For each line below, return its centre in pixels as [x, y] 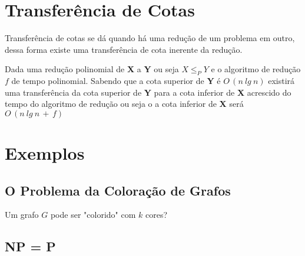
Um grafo [22, 215]
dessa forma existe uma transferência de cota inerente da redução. [124, 49]
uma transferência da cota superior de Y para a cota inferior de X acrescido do [148, 92]
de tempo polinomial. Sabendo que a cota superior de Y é [116, 81]
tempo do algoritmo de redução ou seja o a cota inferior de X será [124, 104]
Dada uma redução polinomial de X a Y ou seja [92, 69]
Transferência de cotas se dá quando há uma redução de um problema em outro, [150, 38]
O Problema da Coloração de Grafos [118, 190]
